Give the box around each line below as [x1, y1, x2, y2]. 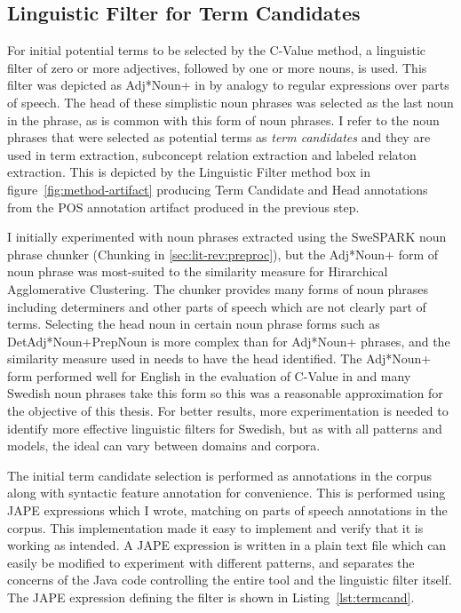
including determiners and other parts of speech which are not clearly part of [7, 297, 426, 315]
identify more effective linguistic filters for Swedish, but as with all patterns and [7, 418, 442, 437]
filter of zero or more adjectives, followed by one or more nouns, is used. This [7, 58, 427, 76]
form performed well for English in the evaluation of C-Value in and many [7, 366, 411, 385]
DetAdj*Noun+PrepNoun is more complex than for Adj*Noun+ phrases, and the [7, 331, 450, 350]
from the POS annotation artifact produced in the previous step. [7, 197, 360, 216]
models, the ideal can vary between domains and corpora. [7, 436, 321, 455]
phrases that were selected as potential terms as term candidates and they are [7, 128, 431, 147]
